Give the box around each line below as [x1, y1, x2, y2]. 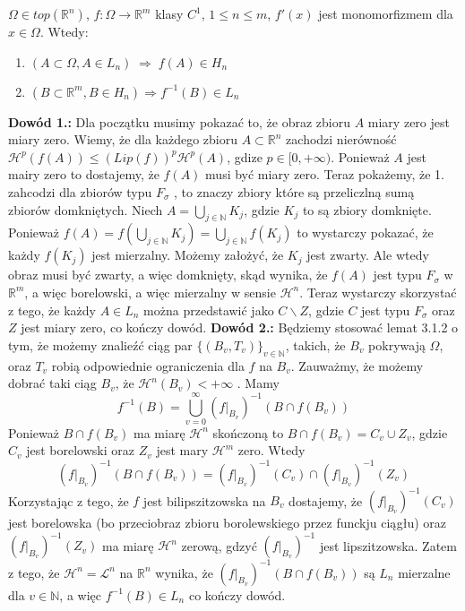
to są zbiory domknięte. [302, 200, 432, 219]
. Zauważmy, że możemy [290, 356, 424, 374]
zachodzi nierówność [286, 130, 397, 149]
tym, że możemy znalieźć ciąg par [8, 335, 193, 354]
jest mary [156, 441, 209, 460]
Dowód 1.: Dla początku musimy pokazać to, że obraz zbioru [8, 112, 350, 131]
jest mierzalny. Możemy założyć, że [91, 245, 284, 264]
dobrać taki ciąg [8, 374, 97, 392]
